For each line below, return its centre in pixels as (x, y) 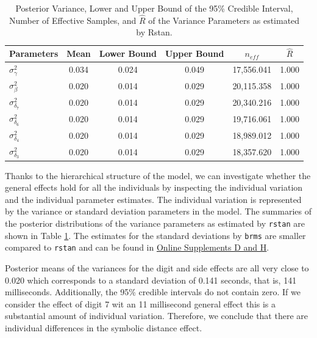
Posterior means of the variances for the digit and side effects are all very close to (157, 268)
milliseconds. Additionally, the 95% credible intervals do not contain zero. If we (153, 292)
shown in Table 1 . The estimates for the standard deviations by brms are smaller (155, 235)
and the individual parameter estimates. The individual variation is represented (153, 199)
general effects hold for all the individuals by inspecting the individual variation (154, 187)
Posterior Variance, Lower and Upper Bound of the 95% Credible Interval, (154, 8)
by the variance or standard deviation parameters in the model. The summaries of (158, 211)
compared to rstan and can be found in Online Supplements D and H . (137, 247)
